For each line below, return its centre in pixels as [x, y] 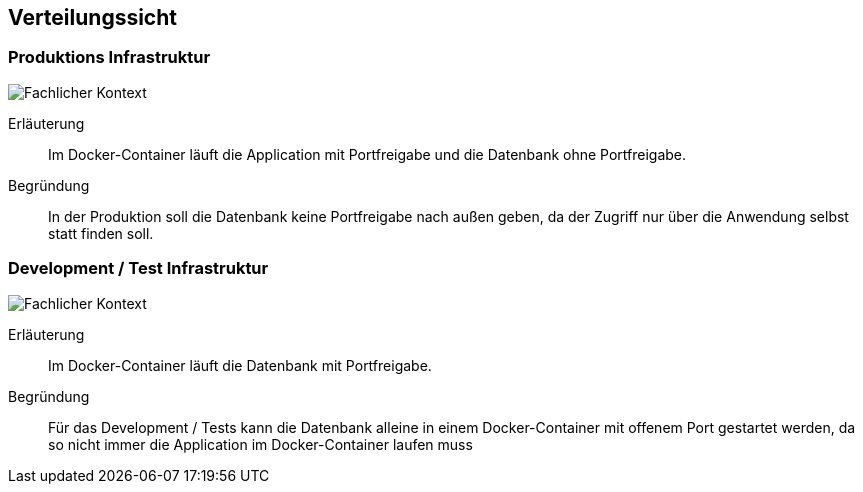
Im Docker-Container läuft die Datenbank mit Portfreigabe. [240, 365]
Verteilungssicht [92, 17]
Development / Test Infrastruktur [138, 268]
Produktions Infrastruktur [109, 57]
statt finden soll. [101, 233]
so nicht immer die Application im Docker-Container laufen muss [260, 444]
